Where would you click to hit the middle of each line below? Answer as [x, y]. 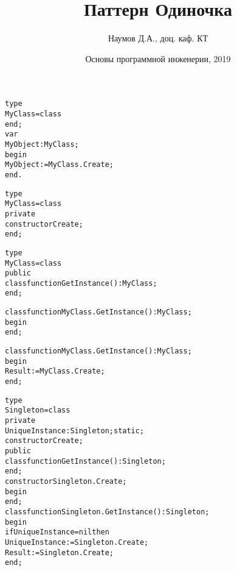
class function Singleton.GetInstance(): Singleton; [107, 512]
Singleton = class [38, 410]
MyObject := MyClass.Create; [59, 165]
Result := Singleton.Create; [59, 552]
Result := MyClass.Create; [55, 371]
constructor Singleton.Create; [66, 481]
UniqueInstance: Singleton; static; [75, 431]
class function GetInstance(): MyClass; [81, 283]
